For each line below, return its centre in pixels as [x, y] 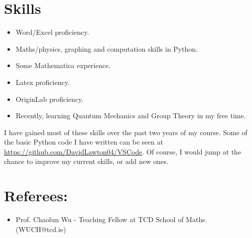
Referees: [36, 196]
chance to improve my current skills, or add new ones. [86, 161]
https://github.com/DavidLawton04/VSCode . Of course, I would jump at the [123, 151]
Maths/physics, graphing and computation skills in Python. [107, 48]
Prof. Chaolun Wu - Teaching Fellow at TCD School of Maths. [111, 219]
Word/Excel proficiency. [52, 32]
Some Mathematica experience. [63, 65]
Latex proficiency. [43, 82]
